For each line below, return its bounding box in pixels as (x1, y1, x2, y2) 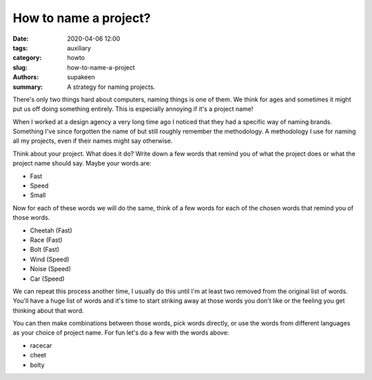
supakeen (67, 73, 96, 81)
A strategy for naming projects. (67, 83, 156, 91)
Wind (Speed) (30, 255, 70, 263)
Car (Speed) (30, 274, 65, 283)
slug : (12, 63, 28, 72)
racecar (30, 341, 52, 350)
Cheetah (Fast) (30, 226, 72, 234)
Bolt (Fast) (30, 246, 60, 254)
